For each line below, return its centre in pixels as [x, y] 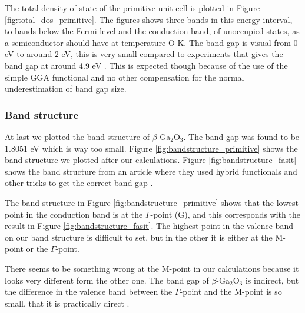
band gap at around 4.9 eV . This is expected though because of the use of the [146, 65]
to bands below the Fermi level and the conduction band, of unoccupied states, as [152, 31]
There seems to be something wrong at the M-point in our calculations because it [152, 268]
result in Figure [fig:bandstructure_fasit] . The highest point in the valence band [149, 226]
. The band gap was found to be [241, 136]
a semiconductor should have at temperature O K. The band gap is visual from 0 [151, 42]
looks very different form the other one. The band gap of [107, 280]
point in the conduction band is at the [74, 214]
